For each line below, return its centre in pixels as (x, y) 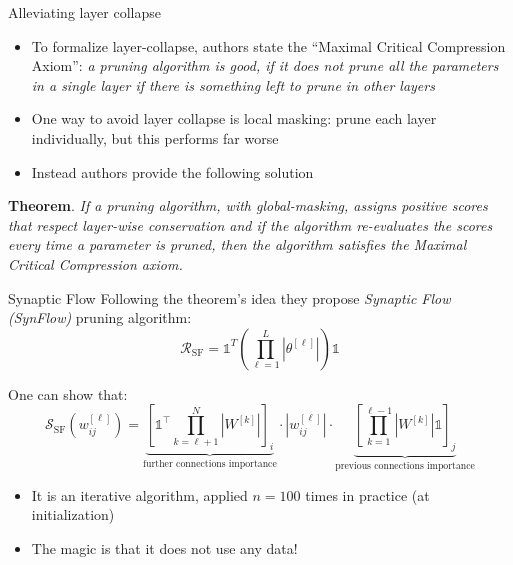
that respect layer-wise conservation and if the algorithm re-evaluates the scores (250, 224)
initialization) (73, 514)
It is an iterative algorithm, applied (139, 494)
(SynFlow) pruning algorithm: (100, 317)
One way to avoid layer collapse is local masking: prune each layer (234, 118)
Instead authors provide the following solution (172, 171)
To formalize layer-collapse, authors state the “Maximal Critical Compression (268, 45)
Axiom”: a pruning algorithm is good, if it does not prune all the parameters (265, 65)
